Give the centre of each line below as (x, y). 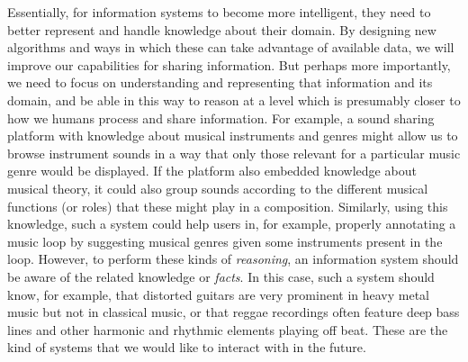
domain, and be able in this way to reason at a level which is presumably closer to (234, 100)
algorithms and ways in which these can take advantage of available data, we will (231, 47)
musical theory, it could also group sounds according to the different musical (218, 188)
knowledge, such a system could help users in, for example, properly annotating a (232, 224)
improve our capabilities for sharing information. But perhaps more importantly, (229, 64)
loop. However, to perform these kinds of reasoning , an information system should (233, 259)
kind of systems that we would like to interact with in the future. (187, 347)
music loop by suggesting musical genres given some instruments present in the (225, 241)
